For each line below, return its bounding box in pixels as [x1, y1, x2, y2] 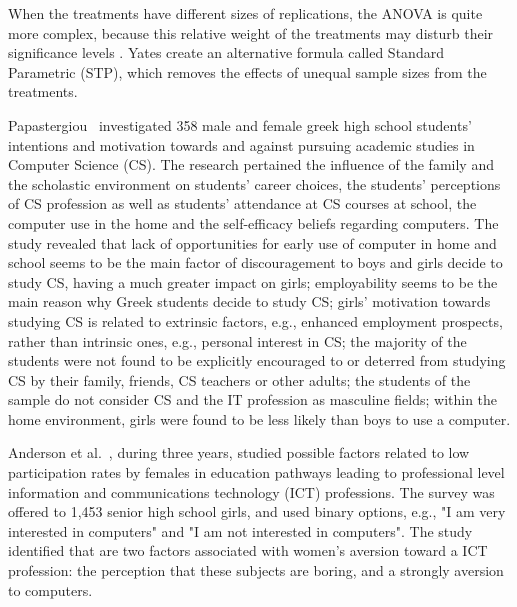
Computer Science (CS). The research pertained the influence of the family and [8, 154, 494, 175]
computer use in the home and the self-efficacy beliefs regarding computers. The [8, 212, 499, 233]
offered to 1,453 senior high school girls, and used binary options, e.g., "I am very [8, 501, 506, 522]
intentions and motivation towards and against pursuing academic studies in [8, 134, 475, 155]
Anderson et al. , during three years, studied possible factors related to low [8, 442, 470, 463]
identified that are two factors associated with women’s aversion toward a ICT [8, 540, 488, 561]
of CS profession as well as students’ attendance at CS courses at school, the [8, 193, 477, 214]
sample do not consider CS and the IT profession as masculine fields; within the [8, 389, 498, 410]
